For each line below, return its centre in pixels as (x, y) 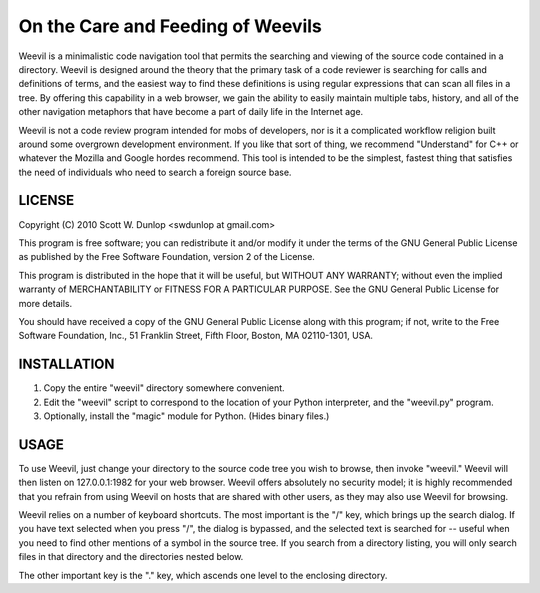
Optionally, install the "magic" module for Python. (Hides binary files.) (186, 416)
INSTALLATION (66, 364)
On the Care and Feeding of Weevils (170, 26)
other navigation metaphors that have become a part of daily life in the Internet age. (191, 112)
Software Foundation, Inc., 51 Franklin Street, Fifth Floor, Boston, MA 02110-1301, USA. (196, 336)
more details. (45, 303)
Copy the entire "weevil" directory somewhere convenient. (164, 388)
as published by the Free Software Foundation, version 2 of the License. (166, 257)
